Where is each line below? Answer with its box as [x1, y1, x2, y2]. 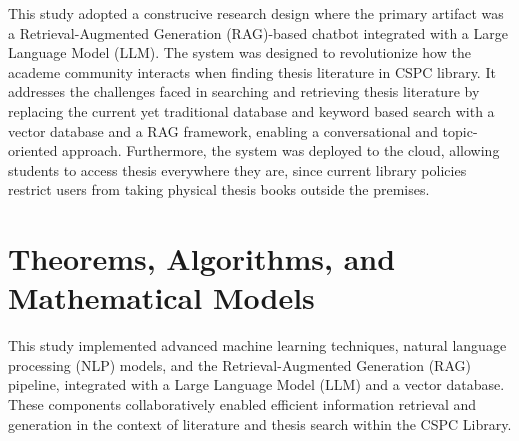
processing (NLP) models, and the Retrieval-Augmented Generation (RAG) [8, 354, 471, 375]
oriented [8, 140, 58, 161]
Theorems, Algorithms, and [8, 238, 396, 279]
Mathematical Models [8, 277, 315, 318]
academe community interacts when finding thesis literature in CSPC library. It [8, 61, 496, 82]
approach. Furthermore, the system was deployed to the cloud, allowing [62, 140, 500, 161]
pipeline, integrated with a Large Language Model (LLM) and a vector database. [8, 374, 505, 395]
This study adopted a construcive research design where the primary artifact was [8, 3, 504, 23]
